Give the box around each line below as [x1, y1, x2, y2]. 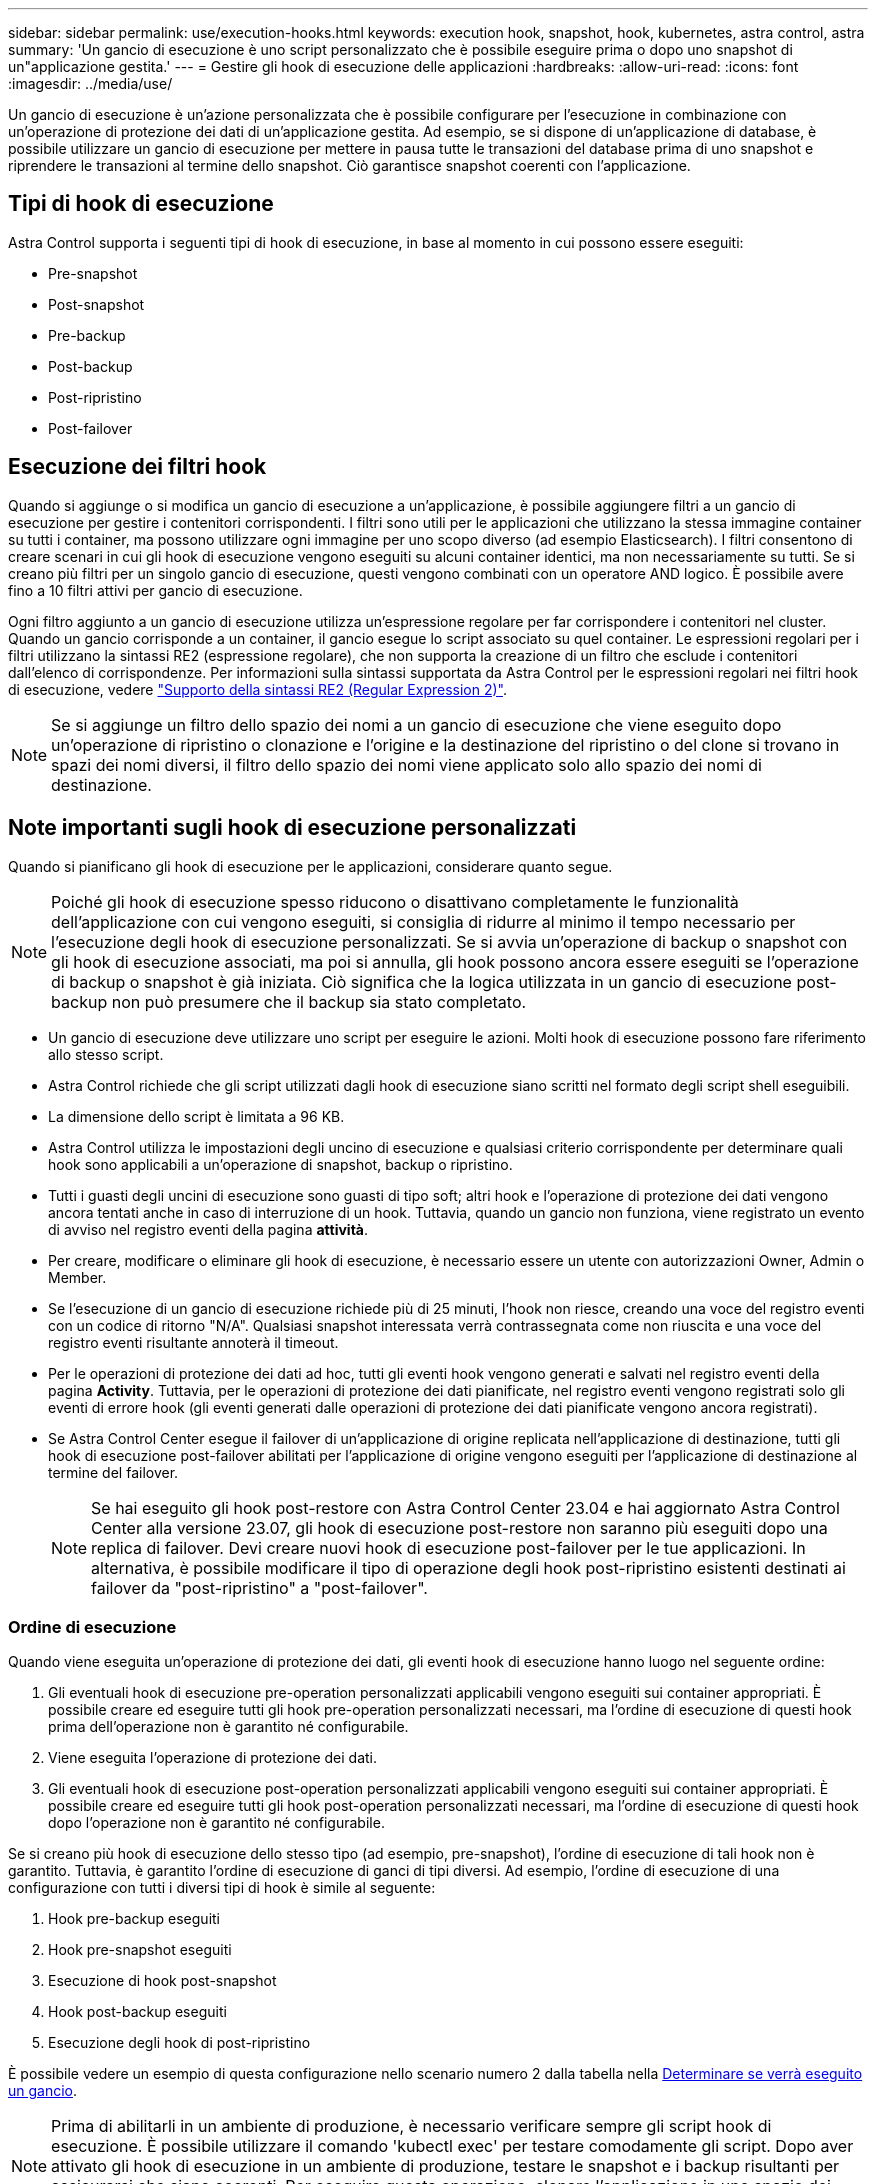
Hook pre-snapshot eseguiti [48, 1941, 232, 1959]
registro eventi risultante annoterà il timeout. [48, 1333, 339, 1351]
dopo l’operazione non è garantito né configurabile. [48, 1814, 385, 1832]
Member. [48, 1268, 107, 1286]
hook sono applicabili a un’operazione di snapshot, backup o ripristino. [48, 1155, 513, 1173]
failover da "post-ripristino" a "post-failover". [91, 1577, 428, 1598]
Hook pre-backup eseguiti [48, 1910, 221, 1928]
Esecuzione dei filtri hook [8, 454, 267, 480]
